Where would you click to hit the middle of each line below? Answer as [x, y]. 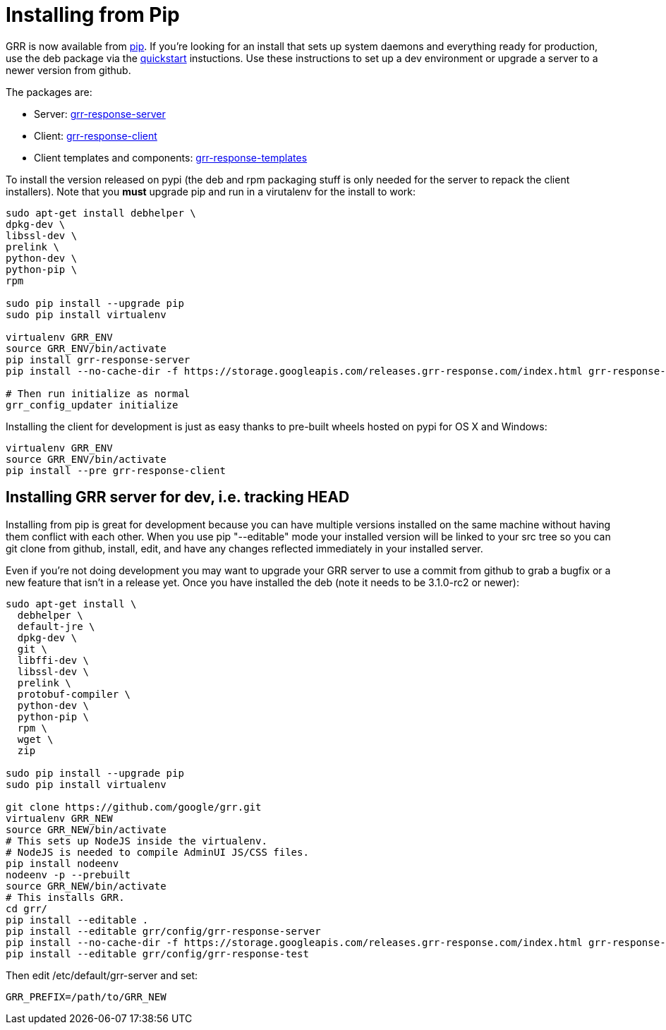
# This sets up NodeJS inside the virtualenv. [137, 841]
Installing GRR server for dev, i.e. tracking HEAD [178, 497]
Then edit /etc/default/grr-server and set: [102, 975]
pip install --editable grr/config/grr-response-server [163, 931]
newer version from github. [68, 70]
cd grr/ [27, 908]
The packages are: [49, 92]
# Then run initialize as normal [98, 393]
